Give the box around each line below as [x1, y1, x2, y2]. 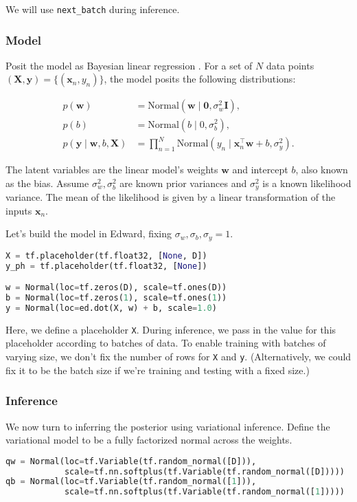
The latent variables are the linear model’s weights [5, 162, 218, 177]
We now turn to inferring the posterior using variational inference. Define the [5, 419, 330, 433]
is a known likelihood [262, 175, 352, 190]
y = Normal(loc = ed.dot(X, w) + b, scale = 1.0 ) [5, 303, 217, 313]
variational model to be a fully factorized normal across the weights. [5, 433, 292, 447]
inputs [5, 203, 32, 217]
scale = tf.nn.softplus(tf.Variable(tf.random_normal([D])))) [64, 466, 345, 477]
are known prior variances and [119, 175, 247, 190]
